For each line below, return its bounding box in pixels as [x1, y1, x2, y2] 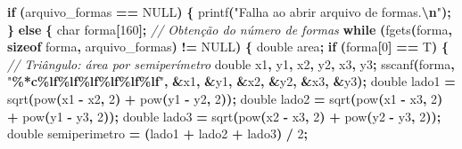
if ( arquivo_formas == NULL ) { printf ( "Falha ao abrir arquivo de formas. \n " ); [7, 3, 451, 20]
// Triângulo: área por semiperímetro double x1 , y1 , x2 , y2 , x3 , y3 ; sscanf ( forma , [7, 54, 455, 73]
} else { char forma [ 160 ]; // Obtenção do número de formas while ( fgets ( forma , [7, 20, 452, 38]
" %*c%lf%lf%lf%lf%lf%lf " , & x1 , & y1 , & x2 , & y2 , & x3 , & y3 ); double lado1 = [7, 72, 456, 90]
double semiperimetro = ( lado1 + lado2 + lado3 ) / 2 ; [7, 124, 309, 143]
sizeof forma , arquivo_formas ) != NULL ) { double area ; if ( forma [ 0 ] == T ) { [7, 37, 449, 56]
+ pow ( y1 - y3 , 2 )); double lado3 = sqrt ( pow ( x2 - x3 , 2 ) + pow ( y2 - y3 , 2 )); [7, 106, 441, 125]
